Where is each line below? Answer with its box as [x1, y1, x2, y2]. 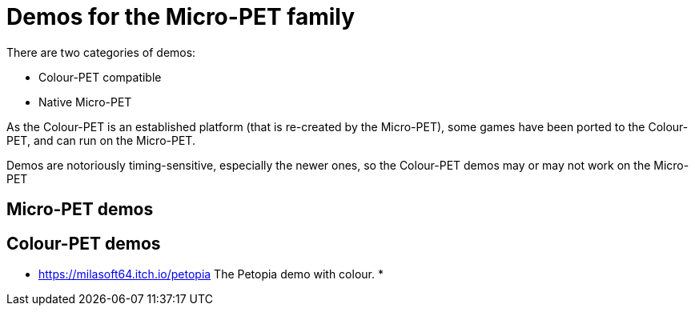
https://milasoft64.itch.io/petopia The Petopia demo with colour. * [38, 267, 384, 282]
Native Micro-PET [38, 94, 132, 109]
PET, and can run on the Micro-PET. [6, 133, 195, 147]
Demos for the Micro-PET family [6, 3, 356, 30]
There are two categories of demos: [6, 45, 196, 59]
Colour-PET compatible [38, 70, 162, 84]
